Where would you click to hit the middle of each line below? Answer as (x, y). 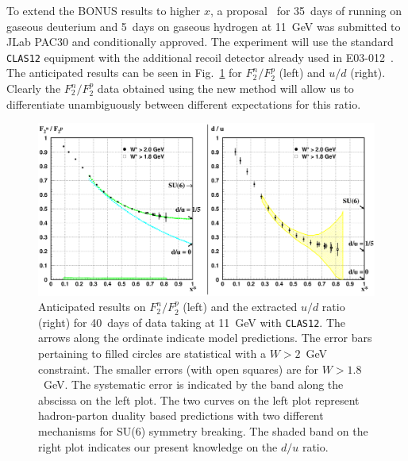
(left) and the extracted (240, 307)
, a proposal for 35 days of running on (306, 10)
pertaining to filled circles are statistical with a (152, 353)
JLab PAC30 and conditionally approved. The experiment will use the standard (200, 42)
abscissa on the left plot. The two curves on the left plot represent (199, 400)
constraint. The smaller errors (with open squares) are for (179, 369)
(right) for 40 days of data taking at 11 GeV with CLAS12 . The (192, 322)
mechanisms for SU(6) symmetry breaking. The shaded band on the (203, 431)
